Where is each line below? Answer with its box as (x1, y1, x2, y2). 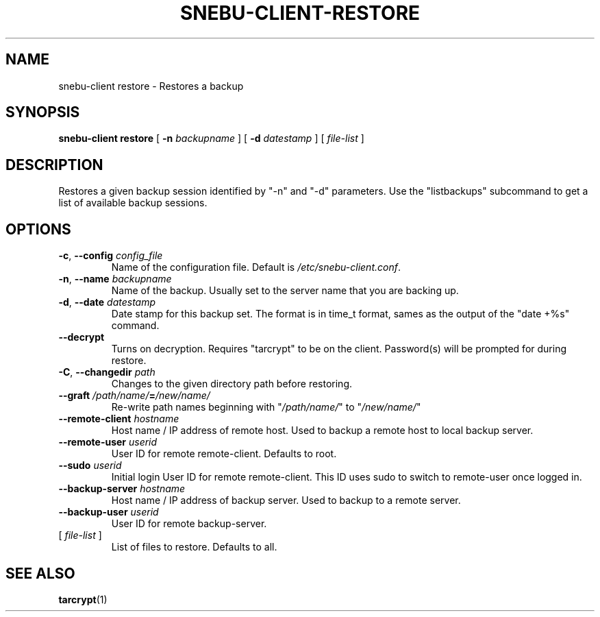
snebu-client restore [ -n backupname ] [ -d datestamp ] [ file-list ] (58, 132, 364, 145)
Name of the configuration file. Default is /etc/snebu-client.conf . (111, 261, 401, 274)
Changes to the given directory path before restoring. (111, 378, 352, 390)
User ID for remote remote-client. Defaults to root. (111, 448, 337, 460)
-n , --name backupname (58, 273, 172, 285)
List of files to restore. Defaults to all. (111, 541, 277, 553)
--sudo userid (58, 459, 122, 472)
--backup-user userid (58, 506, 159, 518)
